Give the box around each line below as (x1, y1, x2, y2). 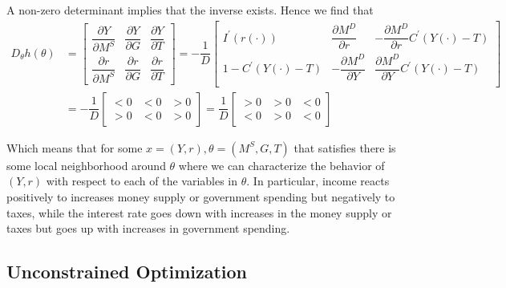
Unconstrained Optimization (6, 259, 248, 284)
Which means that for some (6, 139, 143, 156)
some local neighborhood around (6, 156, 166, 173)
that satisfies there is (293, 139, 396, 156)
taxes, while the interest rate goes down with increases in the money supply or (6, 204, 392, 221)
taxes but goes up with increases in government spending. (6, 220, 290, 237)
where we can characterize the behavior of (178, 156, 385, 173)
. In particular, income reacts (246, 172, 390, 189)
